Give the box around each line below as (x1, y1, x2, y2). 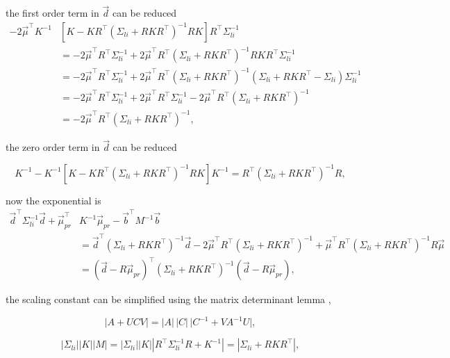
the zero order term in (6, 140, 100, 154)
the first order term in (6, 6, 99, 20)
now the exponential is (6, 193, 101, 207)
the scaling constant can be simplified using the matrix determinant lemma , (6, 292, 331, 307)
